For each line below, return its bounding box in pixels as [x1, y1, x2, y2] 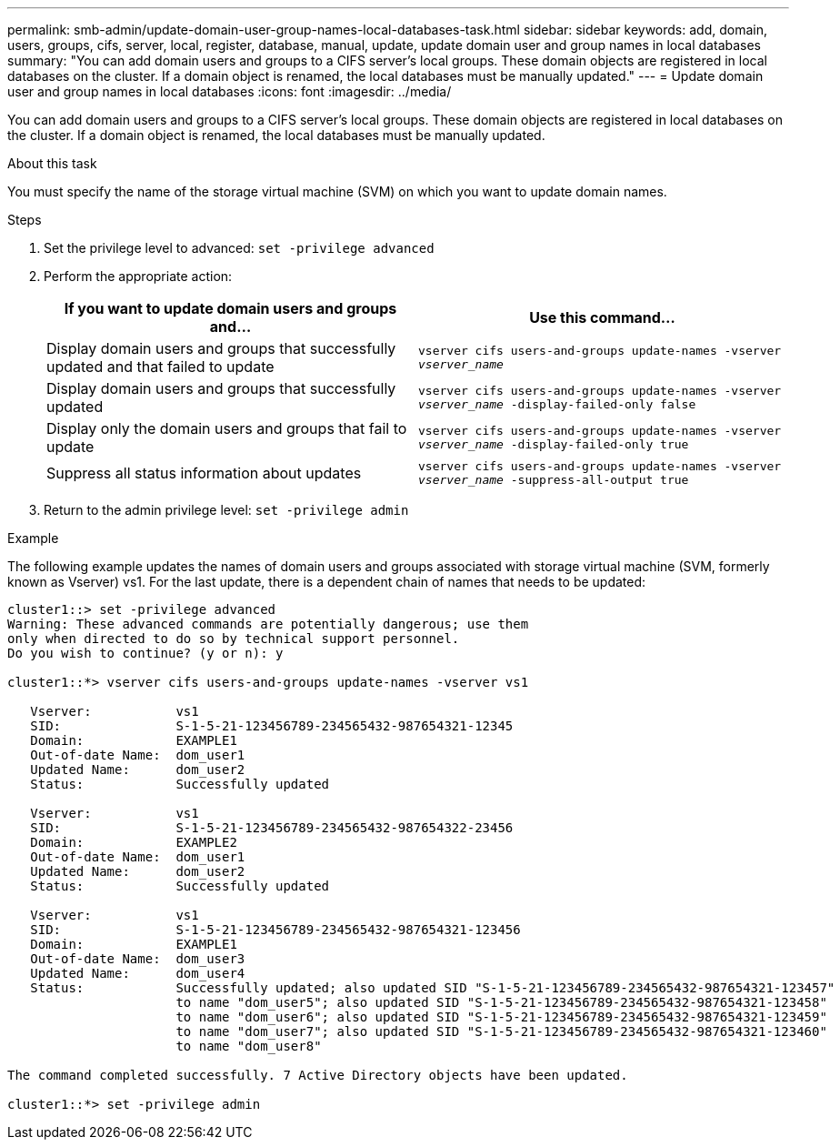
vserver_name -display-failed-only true [418, 438, 689, 451]
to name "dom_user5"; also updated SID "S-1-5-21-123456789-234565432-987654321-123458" [175, 995, 827, 1010]
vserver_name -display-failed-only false [418, 397, 696, 411]
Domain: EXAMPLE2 [30, 835, 237, 850]
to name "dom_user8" [175, 1039, 322, 1053]
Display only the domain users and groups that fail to [46, 419, 407, 438]
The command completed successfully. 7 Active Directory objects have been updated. [7, 1068, 628, 1082]
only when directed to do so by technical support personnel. [7, 631, 460, 646]
